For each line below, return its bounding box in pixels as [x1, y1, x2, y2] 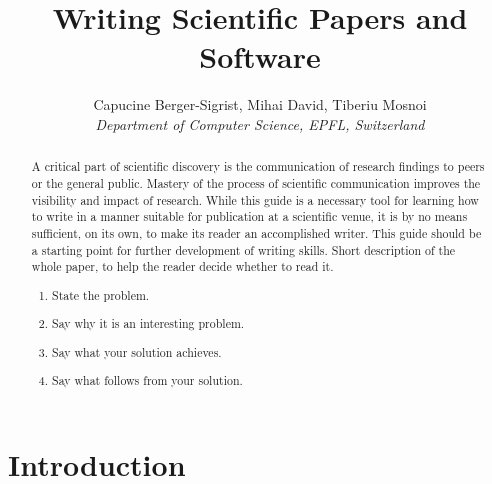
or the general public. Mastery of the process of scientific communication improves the [31, 174, 481, 191]
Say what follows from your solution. [52, 372, 243, 389]
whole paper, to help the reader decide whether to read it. [31, 258, 334, 275]
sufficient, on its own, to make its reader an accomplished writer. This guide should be [31, 224, 482, 241]
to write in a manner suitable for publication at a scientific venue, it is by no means [31, 208, 468, 225]
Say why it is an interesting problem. [52, 315, 245, 332]
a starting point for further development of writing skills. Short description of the [31, 241, 456, 258]
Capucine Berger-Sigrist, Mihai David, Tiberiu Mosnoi [93, 94, 427, 115]
